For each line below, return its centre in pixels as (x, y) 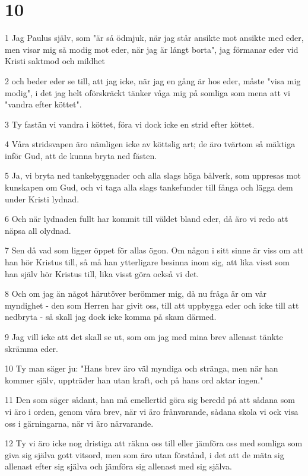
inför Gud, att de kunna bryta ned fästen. (81, 155)
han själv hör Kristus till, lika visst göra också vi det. (102, 273)
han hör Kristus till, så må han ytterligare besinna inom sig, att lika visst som (147, 262)
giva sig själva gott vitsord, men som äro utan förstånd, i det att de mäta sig (145, 454)
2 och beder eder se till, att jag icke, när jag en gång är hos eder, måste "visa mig (153, 80)
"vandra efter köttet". (43, 104)
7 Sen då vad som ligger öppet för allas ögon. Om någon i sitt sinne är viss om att (154, 250)
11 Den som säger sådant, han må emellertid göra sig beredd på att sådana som (150, 400)
